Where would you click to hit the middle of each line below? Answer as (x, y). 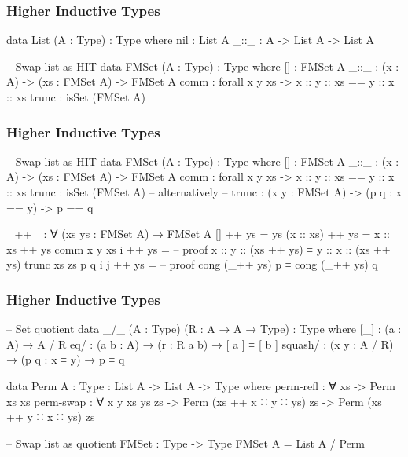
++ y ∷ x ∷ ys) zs (51, 417)
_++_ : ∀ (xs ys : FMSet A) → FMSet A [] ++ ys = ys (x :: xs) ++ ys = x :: (198, 234)
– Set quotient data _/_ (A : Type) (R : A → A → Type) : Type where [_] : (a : (204, 329)
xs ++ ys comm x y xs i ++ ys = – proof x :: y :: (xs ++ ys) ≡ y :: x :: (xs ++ (198, 249)
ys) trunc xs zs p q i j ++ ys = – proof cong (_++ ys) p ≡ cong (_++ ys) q (192, 264)
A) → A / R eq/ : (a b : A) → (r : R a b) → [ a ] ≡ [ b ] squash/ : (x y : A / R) (200, 344)
